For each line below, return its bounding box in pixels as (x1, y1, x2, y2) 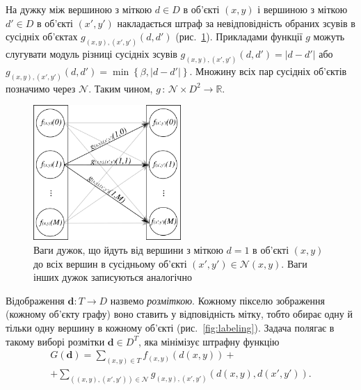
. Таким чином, (88, 81, 153, 95)
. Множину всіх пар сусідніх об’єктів (189, 63, 347, 78)
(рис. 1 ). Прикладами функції (175, 29, 303, 44)
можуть (313, 29, 345, 44)
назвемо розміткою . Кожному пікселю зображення (110, 293, 325, 307)
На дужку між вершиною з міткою (6, 2, 152, 16)
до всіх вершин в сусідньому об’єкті (33, 256, 187, 270)
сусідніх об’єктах (6, 29, 78, 44)
